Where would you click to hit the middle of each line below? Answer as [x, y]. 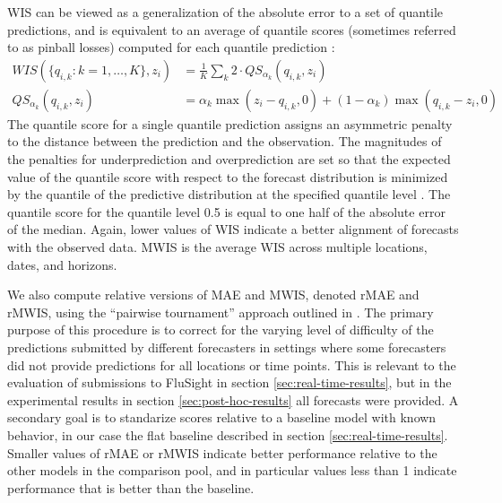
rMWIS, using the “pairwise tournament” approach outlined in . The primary [221, 312]
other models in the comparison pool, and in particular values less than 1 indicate [232, 470]
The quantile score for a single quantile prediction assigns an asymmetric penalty [230, 123]
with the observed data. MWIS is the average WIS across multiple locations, [217, 247]
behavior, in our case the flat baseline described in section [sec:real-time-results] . [228, 434]
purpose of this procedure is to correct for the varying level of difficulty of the [221, 330]
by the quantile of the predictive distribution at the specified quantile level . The [229, 194]
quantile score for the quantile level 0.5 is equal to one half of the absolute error [226, 211]
